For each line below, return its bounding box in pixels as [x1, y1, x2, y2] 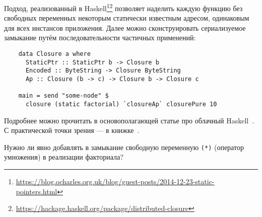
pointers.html [16, 186, 57, 196]
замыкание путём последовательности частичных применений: [4, 32, 196, 43]
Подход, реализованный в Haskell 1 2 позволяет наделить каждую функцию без [4, 2, 243, 13]
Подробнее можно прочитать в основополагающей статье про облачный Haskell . [4, 115, 254, 125]
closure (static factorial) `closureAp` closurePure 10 [25, 100, 217, 108]
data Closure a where [18, 50, 91, 58]
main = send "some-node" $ [18, 92, 109, 100]
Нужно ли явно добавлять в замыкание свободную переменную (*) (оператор [4, 141, 244, 152]
